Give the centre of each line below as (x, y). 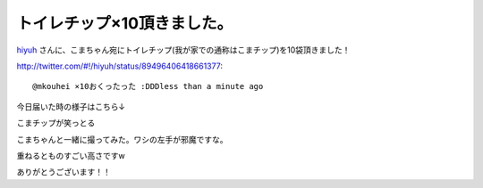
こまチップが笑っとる (56, 123)
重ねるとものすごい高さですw (71, 155)
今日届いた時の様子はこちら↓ (71, 106)
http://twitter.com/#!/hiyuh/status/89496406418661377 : (120, 66)
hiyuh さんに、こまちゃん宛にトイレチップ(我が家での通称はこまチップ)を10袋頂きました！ (183, 50)
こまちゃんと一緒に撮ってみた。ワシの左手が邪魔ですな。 (122, 139)
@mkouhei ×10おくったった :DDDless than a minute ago (148, 86)
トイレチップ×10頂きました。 (124, 23)
